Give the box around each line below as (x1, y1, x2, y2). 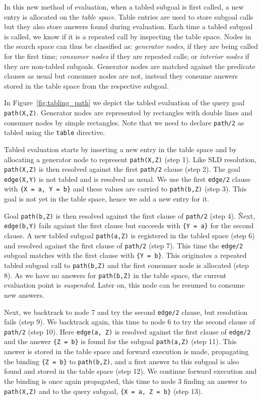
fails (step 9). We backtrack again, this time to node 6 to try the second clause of (4, 316, 255, 327)
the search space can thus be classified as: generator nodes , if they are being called (4, 41, 258, 51)
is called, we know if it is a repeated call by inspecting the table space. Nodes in (4, 31, 251, 41)
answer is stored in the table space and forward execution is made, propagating (4, 346, 249, 357)
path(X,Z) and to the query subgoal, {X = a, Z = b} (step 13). (4, 385, 203, 396)
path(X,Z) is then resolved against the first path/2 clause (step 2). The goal (4, 164, 240, 174)
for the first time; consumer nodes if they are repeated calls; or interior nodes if (4, 50, 249, 61)
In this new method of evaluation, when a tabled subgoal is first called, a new (4, 2, 244, 12)
